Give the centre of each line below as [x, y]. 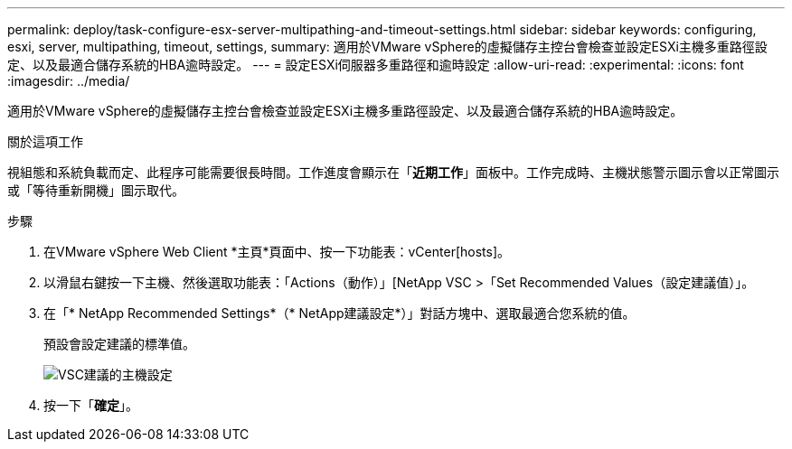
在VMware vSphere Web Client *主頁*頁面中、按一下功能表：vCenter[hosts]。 [277, 252]
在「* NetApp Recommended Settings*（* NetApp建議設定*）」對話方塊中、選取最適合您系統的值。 [339, 313]
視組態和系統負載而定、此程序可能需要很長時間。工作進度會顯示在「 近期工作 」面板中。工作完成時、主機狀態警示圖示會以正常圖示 [393, 172]
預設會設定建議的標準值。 [119, 344]
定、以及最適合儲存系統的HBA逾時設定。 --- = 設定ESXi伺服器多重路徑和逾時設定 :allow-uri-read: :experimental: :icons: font [376, 65]
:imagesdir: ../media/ [69, 81]
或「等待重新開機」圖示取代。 [96, 190]
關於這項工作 [45, 141]
